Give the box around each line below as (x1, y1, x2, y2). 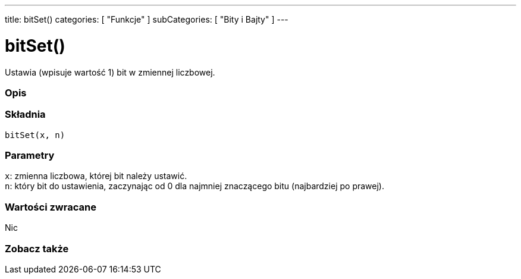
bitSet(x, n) (5, 130, 65, 140)
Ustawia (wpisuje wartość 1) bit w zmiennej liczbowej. (5, 67, 215, 77)
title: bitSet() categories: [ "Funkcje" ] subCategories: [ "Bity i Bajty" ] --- (5, 14, 288, 24)
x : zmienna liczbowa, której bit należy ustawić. (5, 171, 187, 181)
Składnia (5, 108, 46, 121)
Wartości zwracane (5, 200, 96, 213)
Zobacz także (5, 242, 69, 255)
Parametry (5, 149, 55, 161)
